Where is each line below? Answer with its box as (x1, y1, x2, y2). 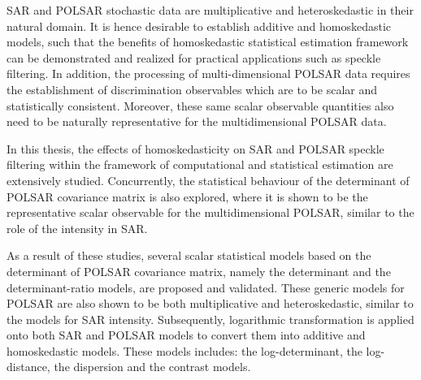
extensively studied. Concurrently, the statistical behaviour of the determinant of (7, 171, 410, 188)
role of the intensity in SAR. (7, 219, 148, 236)
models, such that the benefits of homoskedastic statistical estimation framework (7, 33, 409, 50)
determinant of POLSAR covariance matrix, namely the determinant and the (7, 262, 391, 279)
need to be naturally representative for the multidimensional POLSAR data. (7, 113, 387, 130)
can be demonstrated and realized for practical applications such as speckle (7, 49, 381, 66)
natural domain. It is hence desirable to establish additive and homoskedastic (7, 17, 392, 34)
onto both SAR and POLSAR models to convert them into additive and (7, 326, 366, 343)
